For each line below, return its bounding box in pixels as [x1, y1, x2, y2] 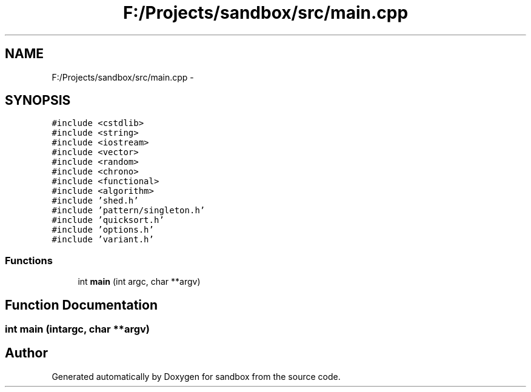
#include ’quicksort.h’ [52, 215, 164, 225]
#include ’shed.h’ [52, 196, 139, 206]
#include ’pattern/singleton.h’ [52, 205, 205, 216]
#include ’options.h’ [52, 225, 154, 235]
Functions [5, 254, 53, 267]
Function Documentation [5, 297, 158, 313]
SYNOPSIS [5, 93, 71, 108]
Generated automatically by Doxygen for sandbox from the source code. [52, 371, 341, 382]
